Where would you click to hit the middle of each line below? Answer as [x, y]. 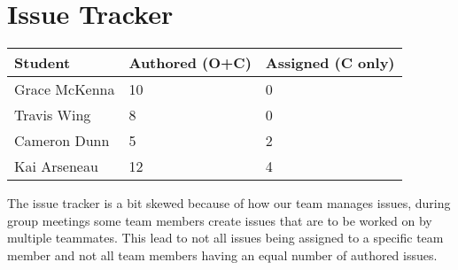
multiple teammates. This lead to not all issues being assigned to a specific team [225, 238]
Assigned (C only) [330, 63]
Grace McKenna [65, 89]
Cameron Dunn [62, 141]
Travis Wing [53, 115]
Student [43, 63]
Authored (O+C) [190, 63]
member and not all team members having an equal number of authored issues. [222, 255]
